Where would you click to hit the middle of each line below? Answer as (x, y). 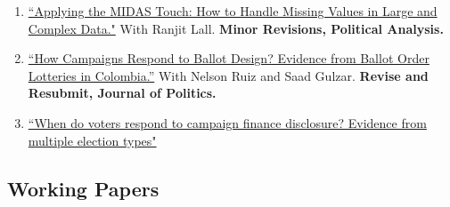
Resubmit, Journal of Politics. (122, 93)
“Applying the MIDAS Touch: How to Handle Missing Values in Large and (233, 11)
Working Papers (83, 188)
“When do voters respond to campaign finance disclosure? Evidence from (227, 122)
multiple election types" (92, 140)
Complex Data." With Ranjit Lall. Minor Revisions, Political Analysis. (236, 28)
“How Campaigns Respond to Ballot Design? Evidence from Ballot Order (229, 58)
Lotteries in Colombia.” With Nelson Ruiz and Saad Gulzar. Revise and (228, 75)
